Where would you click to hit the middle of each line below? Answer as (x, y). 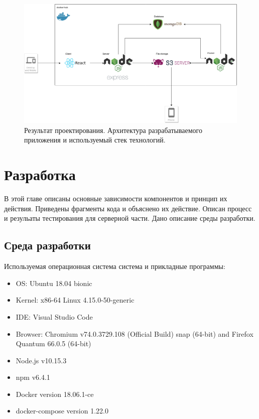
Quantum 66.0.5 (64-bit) (53, 343)
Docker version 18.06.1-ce (55, 394)
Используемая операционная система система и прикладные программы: (115, 266)
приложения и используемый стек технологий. (95, 140)
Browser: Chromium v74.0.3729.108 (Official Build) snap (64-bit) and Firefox (135, 333)
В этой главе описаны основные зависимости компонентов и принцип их (116, 198)
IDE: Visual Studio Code (54, 316)
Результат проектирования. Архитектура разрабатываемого (113, 130)
